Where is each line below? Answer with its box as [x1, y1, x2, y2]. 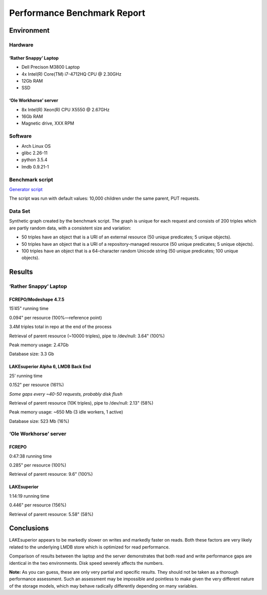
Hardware [9, 41, 34, 48]
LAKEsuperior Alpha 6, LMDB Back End [9, 364, 91, 369]
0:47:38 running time [9, 453, 52, 459]
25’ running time [9, 372, 43, 378]
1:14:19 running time [9, 493, 49, 499]
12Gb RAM [21, 78, 43, 84]
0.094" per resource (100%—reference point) [9, 315, 102, 320]
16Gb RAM [21, 114, 43, 120]
